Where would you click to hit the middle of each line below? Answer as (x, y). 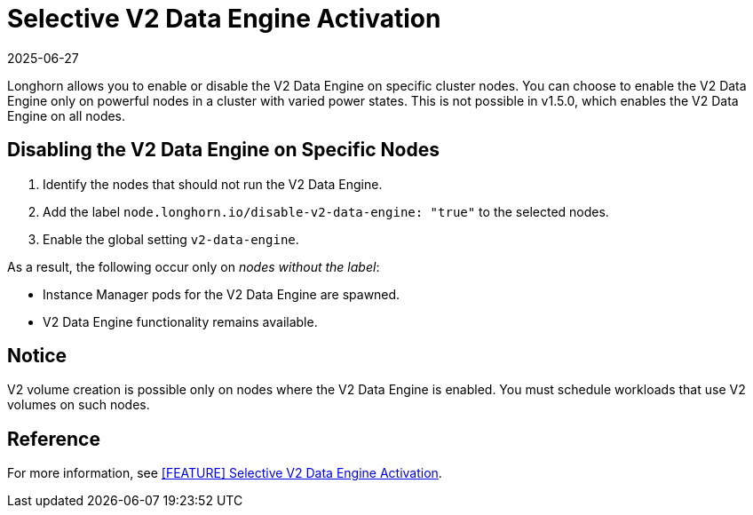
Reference (54, 439)
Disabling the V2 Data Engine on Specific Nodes (223, 150)
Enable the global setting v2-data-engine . (171, 239)
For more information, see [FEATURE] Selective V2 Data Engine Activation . (225, 473)
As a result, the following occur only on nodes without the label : (194, 266)
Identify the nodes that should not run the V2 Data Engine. (213, 184)
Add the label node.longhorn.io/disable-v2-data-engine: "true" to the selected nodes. (326, 211)
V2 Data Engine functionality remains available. (180, 321)
